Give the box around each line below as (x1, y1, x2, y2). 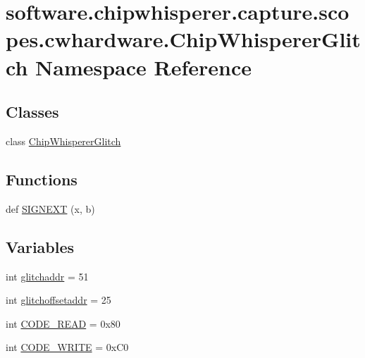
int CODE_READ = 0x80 (6, 316, 120, 331)
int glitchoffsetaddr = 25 (6, 292, 111, 307)
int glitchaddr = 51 (6, 268, 89, 283)
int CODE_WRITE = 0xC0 (6, 340, 129, 354)
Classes (6, 101, 59, 123)
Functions (6, 168, 78, 190)
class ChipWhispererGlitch (6, 133, 121, 148)
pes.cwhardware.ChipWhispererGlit (6, 25, 361, 54)
